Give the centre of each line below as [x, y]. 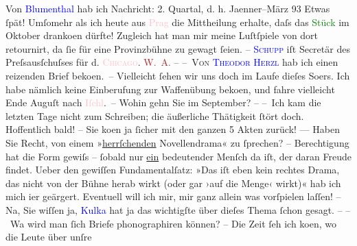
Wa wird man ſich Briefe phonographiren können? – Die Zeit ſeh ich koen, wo [173, 223]
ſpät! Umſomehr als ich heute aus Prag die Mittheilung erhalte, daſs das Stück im [177, 22]
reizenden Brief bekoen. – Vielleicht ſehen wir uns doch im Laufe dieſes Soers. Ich [178, 75]
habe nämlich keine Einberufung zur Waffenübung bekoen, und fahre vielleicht [170, 89]
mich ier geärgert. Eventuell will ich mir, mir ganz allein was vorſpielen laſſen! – [173, 196]
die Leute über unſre [49, 237]
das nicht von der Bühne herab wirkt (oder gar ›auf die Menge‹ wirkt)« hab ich [173, 183]
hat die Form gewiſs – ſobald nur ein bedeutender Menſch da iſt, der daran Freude [179, 156]
